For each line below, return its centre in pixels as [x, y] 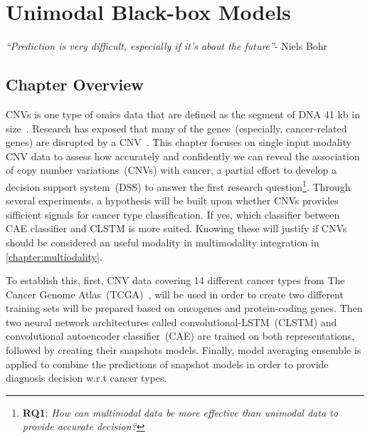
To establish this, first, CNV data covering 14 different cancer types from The [175, 280]
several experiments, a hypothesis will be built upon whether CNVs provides [172, 200]
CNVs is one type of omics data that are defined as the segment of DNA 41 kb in [183, 114]
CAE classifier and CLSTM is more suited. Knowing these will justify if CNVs [176, 228]
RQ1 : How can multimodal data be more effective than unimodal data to [180, 412]
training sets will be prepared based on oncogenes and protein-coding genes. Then [184, 308]
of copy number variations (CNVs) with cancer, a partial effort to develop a [171, 170]
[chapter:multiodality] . [54, 256]
